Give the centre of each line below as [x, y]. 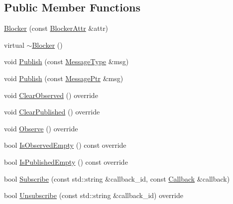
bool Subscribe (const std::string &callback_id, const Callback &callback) [117, 178]
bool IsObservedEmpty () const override [65, 145]
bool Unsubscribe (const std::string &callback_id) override [94, 195]
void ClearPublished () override [52, 112]
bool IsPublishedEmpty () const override [66, 161]
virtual [14, 45]
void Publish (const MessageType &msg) [66, 61]
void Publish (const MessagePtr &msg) [64, 78]
